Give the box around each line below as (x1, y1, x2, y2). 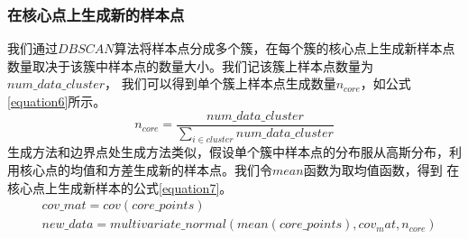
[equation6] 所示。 (7, 92, 106, 110)
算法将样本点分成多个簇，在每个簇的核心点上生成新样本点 (114, 39, 455, 58)
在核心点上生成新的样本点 (7, 3, 185, 25)
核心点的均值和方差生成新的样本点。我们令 (19, 161, 272, 179)
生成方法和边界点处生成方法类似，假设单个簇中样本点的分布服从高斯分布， (7, 142, 449, 161)
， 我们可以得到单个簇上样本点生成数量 (104, 74, 336, 93)
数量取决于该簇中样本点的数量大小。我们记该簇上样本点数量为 (7, 56, 373, 75)
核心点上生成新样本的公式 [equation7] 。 (7, 178, 233, 197)
